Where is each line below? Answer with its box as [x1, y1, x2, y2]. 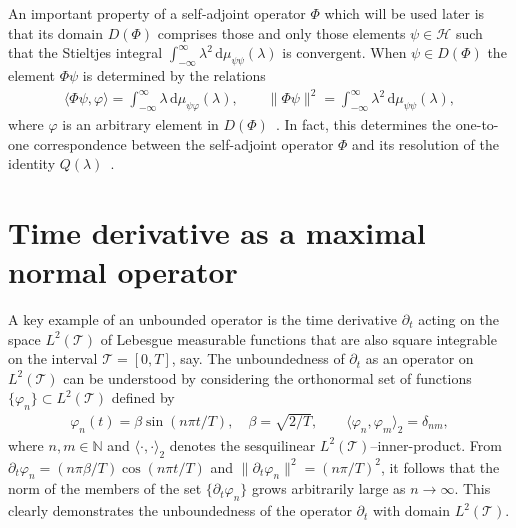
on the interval [8, 348, 98, 369]
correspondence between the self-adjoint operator [33, 133, 334, 154]
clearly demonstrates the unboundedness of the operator [8, 500, 352, 521]
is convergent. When [282, 42, 407, 63]
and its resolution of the [352, 133, 499, 154]
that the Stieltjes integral [8, 42, 163, 63]
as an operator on [365, 348, 474, 369]
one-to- [455, 113, 499, 134]
